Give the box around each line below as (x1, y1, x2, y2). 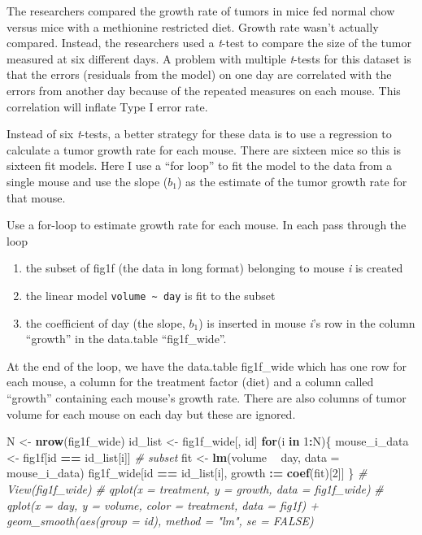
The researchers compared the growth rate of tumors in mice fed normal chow (7, 2, 395, 19)
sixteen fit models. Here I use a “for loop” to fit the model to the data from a (7, 157, 392, 174)
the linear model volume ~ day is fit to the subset (25, 286, 276, 303)
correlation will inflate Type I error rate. (7, 98, 208, 115)
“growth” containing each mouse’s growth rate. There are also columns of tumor (7, 389, 407, 406)
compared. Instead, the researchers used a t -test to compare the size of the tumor (7, 34, 411, 51)
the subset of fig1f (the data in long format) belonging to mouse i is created (25, 259, 403, 276)
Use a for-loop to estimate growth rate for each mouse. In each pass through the (7, 216, 407, 233)
